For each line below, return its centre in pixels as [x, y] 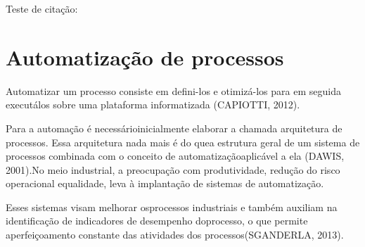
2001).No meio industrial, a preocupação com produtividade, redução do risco [173, 169]
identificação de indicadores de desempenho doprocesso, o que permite [157, 221]
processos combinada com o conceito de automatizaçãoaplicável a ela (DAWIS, [175, 156]
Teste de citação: [42, 8]
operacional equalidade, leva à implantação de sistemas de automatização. [165, 183]
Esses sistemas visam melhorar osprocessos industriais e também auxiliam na [172, 207]
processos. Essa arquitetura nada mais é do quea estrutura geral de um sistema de [183, 142]
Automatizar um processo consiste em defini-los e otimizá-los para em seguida [173, 90]
